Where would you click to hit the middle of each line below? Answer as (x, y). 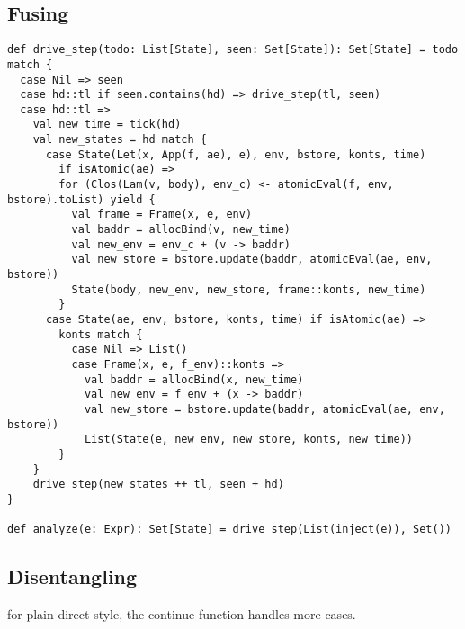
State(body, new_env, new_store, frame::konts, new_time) (249, 289)
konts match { (101, 334)
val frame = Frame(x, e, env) (162, 215)
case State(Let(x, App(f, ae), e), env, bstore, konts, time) (236, 154)
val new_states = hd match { (120, 140)
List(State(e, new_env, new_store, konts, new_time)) (249, 440)
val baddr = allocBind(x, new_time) (194, 379)
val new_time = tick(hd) (107, 125)
